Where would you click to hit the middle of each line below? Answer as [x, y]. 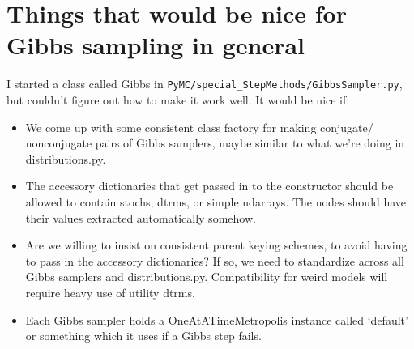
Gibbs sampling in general [156, 45]
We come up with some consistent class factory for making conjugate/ [199, 127]
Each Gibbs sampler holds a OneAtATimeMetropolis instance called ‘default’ [217, 319]
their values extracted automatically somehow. [141, 217]
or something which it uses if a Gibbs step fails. [143, 336]
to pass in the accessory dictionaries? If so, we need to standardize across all [215, 260]
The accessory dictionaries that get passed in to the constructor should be [209, 186]
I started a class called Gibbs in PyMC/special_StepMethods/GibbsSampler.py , [205, 84]
